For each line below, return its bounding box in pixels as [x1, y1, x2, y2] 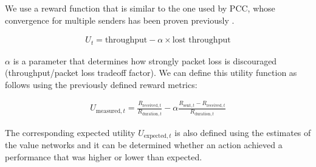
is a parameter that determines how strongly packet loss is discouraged [13, 54, 277, 67]
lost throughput [172, 36, 231, 45]
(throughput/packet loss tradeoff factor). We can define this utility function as [5, 66, 297, 79]
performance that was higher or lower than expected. [5, 150, 202, 163]
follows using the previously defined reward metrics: [5, 78, 197, 90]
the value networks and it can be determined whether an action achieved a [5, 138, 283, 151]
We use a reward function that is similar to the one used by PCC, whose [5, 2, 275, 14]
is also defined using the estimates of [174, 126, 311, 138]
